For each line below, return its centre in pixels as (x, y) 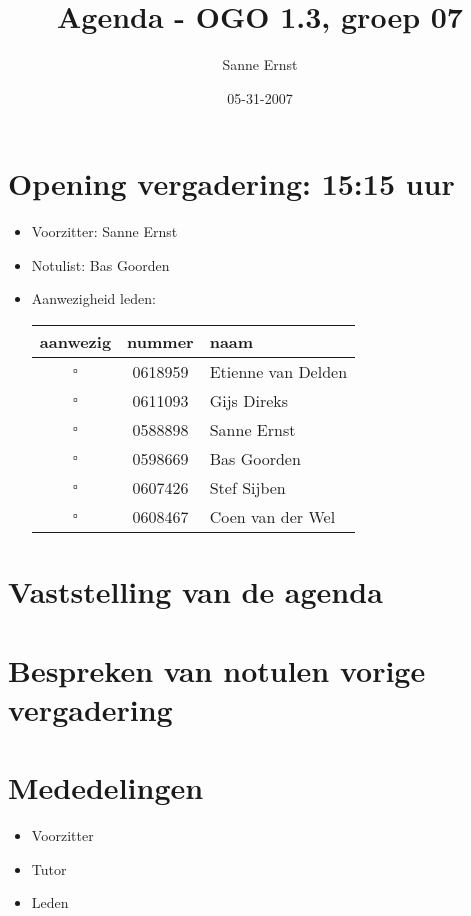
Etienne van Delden (278, 372)
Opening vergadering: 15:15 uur (231, 183)
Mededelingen (106, 787)
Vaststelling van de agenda (195, 591)
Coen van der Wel (272, 517)
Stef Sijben (247, 488)
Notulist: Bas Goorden (100, 264)
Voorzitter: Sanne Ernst (104, 231)
